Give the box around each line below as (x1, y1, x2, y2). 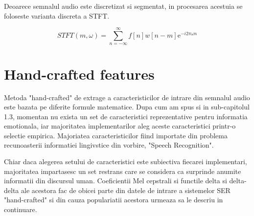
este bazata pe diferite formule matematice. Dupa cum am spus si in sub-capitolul (4, 102, 250, 112)
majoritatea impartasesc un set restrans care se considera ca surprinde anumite (4, 166, 241, 176)
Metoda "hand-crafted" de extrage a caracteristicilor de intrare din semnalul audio (4, 92, 250, 102)
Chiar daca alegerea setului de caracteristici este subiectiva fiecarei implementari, (4, 156, 247, 167)
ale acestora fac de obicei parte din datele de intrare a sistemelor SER (21, 185, 231, 195)
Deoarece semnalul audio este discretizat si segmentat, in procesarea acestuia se (4, 1, 243, 11)
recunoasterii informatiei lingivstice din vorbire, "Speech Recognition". (4, 140, 214, 150)
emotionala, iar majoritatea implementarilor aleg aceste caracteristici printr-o (4, 121, 236, 131)
